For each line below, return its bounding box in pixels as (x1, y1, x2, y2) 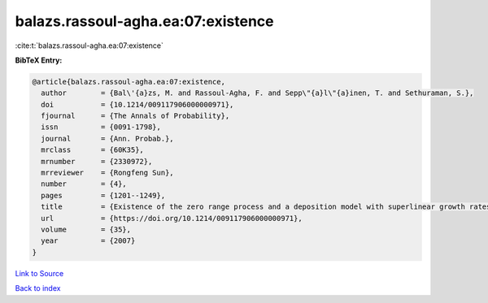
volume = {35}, (41, 225, 132, 234)
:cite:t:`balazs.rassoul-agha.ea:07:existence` (15, 41, 164, 50)
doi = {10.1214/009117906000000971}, (41, 100, 234, 109)
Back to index (15, 284, 61, 293)
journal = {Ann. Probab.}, (41, 134, 174, 143)
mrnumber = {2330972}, (41, 157, 153, 166)
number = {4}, (41, 180, 128, 188)
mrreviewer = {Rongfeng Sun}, (41, 168, 174, 178)
